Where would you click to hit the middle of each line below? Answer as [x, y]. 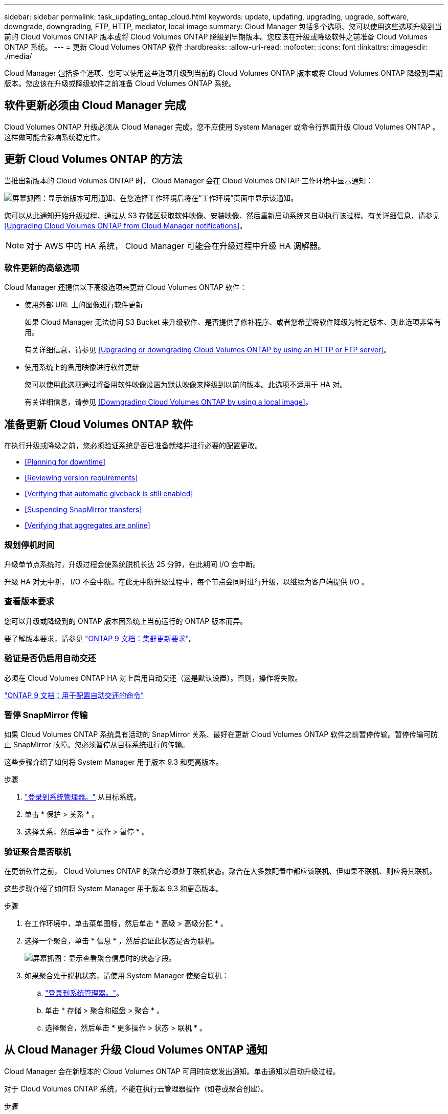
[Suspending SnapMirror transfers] [83, 510]
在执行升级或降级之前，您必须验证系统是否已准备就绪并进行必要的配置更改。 [133, 446]
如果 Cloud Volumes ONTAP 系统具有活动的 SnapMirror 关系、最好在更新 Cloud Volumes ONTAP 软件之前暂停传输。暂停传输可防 [221, 734]
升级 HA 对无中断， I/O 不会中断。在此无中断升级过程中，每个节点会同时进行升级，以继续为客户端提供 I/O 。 [186, 582]
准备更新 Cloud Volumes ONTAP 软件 [99, 424]
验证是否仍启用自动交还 [50, 658]
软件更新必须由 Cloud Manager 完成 [95, 106]
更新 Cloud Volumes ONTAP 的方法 [93, 159]
